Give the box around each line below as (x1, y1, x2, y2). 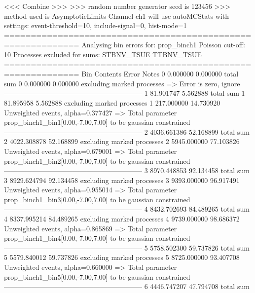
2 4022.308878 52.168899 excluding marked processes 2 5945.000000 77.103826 (4, 136, 240, 146)
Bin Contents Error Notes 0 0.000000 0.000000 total (81, 69, 239, 79)
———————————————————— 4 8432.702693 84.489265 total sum (4, 204, 250, 214)
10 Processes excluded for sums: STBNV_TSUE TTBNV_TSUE (4, 49, 202, 59)
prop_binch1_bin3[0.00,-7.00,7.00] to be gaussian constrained (4, 194, 190, 204)
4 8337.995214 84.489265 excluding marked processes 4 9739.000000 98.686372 (4, 214, 240, 224)
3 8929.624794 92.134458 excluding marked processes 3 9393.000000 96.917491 (4, 175, 240, 185)
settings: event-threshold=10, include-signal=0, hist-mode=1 (4, 20, 187, 31)
